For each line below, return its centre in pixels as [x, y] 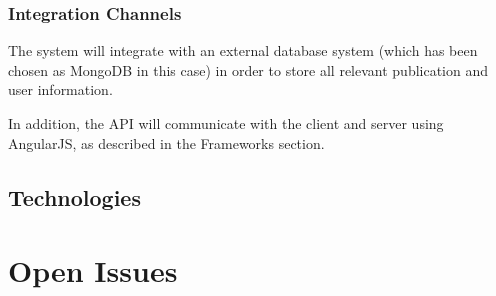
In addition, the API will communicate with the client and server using [226, 123]
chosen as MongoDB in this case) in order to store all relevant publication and [248, 69]
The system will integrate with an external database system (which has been [243, 50]
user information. [60, 89]
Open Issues [93, 270]
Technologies [74, 196]
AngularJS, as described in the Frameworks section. [166, 142]
